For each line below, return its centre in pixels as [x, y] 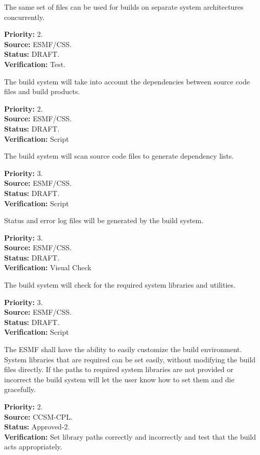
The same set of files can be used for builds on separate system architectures [124, 7]
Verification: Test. [35, 64]
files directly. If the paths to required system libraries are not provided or [119, 369]
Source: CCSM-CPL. [39, 416]
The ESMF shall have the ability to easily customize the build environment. [123, 349]
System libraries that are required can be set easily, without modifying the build [130, 359]
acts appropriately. [33, 447]
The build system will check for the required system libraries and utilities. [120, 285]
